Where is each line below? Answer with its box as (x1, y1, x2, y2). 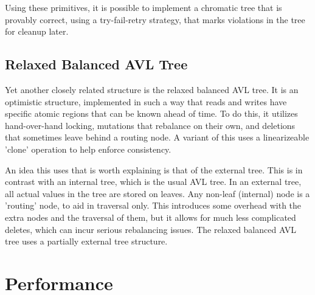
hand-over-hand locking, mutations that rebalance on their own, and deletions (5, 119, 296, 131)
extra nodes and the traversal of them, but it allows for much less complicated (5, 210, 296, 223)
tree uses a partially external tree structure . (5, 235, 168, 248)
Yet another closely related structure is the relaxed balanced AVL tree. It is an (5, 83, 299, 95)
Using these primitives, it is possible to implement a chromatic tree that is (5, 1, 282, 13)
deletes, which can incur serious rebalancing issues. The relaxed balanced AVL (5, 223, 297, 235)
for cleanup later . (5, 25, 69, 38)
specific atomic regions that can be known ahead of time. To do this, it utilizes (5, 107, 298, 120)
